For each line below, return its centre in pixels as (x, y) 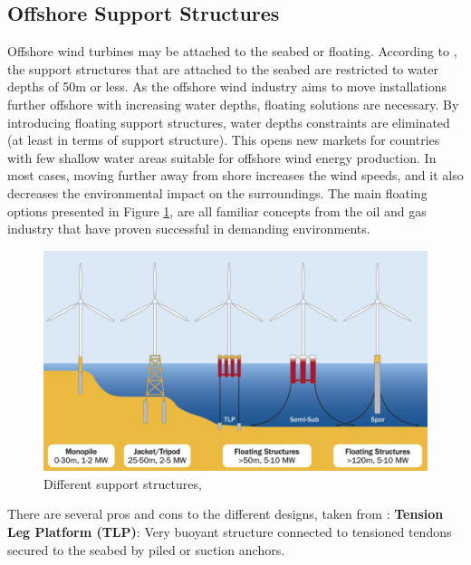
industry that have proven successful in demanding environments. (189, 229)
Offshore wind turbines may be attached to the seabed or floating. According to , (232, 51)
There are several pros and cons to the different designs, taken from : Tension (226, 514)
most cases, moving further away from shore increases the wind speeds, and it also (235, 175)
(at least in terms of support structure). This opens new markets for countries (224, 140)
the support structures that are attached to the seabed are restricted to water (223, 68)
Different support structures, (123, 483)
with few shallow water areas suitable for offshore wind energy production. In (222, 157)
